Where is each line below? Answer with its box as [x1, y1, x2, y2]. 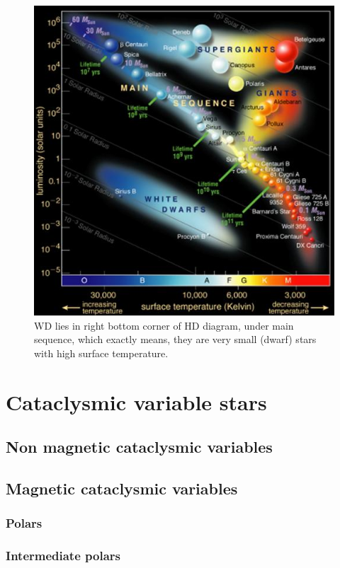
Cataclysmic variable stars [6, 387, 267, 416]
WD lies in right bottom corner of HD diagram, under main [34, 318, 294, 332]
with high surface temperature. [34, 345, 169, 360]
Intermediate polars [6, 547, 120, 564]
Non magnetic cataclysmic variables [6, 436, 273, 458]
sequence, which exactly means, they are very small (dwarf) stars [34, 332, 317, 347]
